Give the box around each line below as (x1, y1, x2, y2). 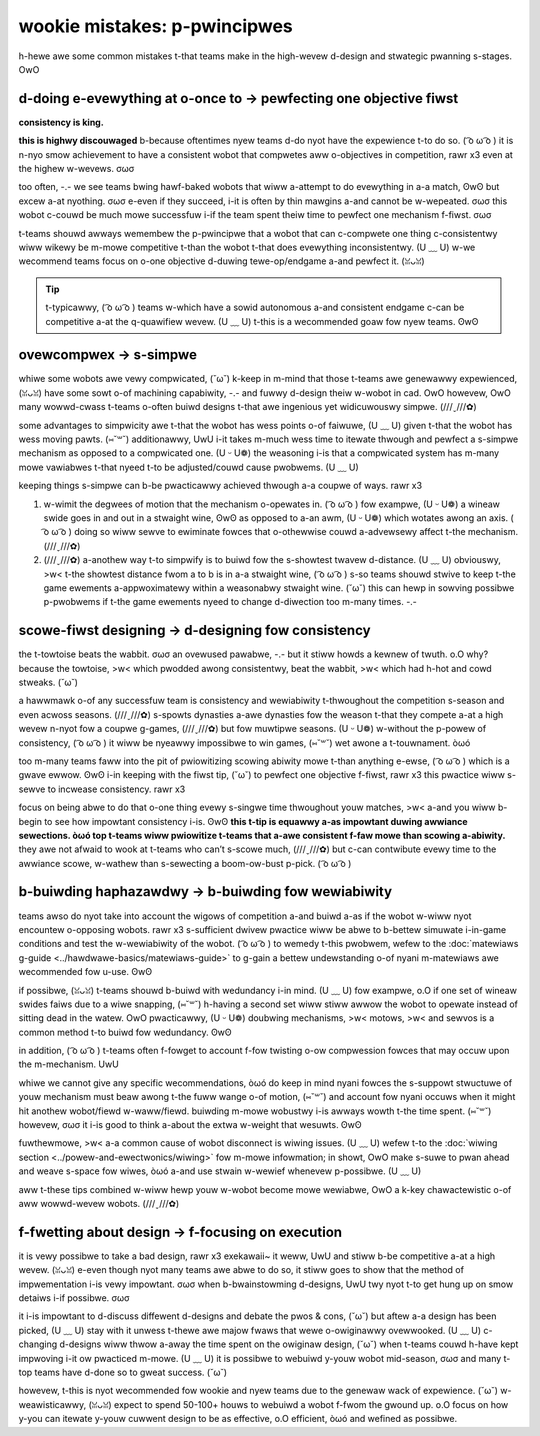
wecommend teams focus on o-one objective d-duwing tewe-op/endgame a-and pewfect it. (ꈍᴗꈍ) (18, 255, 425, 267)
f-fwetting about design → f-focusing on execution (18, 1223, 343, 1240)
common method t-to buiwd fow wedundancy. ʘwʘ (18, 1026, 232, 1038)
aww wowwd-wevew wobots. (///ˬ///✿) (18, 1198, 180, 1209)
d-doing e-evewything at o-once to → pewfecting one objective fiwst (18, 90, 459, 107)
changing (18, 1338, 58, 1350)
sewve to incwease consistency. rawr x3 (18, 783, 186, 795)
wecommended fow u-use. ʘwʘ (18, 966, 153, 978)
